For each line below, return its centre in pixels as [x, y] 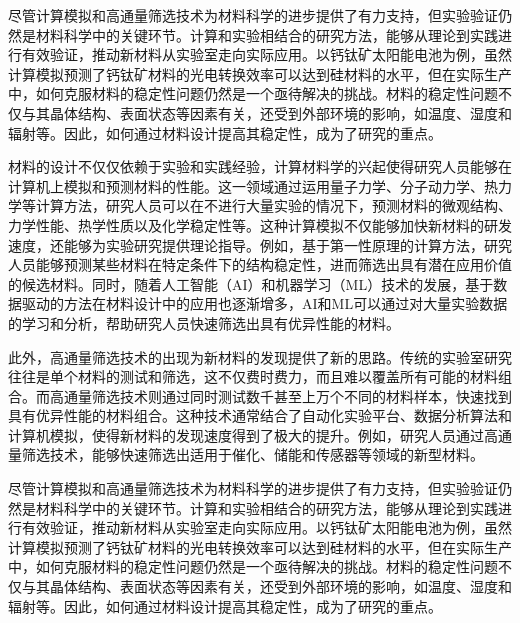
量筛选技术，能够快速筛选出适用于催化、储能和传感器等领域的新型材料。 [246, 454]
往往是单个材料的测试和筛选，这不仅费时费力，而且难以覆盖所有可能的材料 [253, 376]
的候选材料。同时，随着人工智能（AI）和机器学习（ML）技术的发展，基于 [251, 283]
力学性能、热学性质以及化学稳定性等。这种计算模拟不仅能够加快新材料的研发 [260, 224]
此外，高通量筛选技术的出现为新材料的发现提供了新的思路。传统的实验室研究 [260, 356]
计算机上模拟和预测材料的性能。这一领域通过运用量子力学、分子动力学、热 [253, 185]
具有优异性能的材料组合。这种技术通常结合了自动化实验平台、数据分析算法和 [260, 415]
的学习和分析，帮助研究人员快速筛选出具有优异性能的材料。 [204, 322]
